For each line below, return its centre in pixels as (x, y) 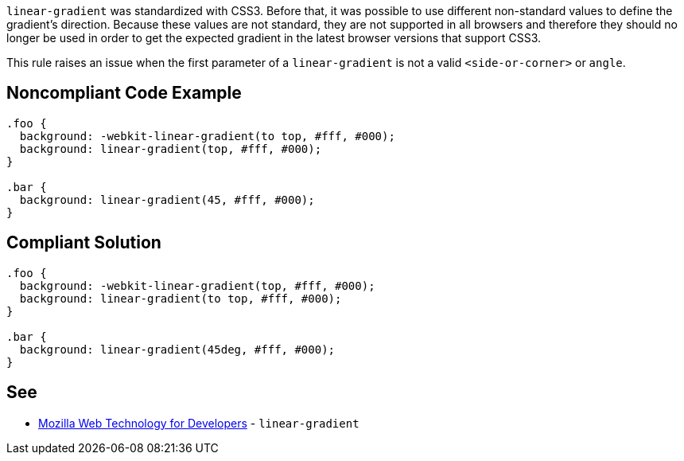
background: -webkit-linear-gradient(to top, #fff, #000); (207, 136)
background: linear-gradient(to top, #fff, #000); (181, 298)
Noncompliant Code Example (124, 93)
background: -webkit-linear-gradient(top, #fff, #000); (197, 285)
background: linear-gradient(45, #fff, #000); (167, 199)
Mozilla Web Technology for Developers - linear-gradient (199, 423)
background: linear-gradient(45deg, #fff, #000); (177, 349)
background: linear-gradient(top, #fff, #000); (171, 148)
